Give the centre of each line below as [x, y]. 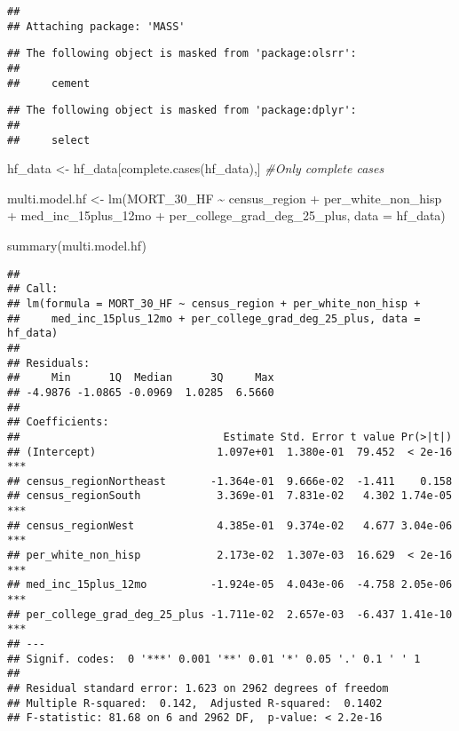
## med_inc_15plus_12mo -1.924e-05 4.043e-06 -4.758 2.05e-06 [230, 585]
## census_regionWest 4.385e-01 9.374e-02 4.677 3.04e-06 [230, 525]
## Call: [33, 289]
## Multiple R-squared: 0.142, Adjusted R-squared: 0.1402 [195, 703]
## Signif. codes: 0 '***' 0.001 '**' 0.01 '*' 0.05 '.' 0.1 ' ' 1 [214, 659]
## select [49, 140]
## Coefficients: [58, 422]
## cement [49, 83]
